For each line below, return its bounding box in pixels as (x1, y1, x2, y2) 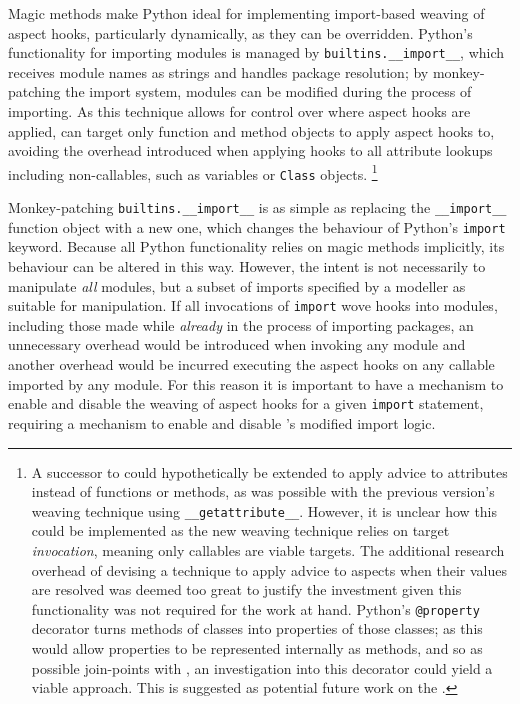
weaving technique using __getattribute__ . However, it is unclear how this (31, 500, 498, 521)
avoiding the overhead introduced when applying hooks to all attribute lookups (8, 140, 493, 161)
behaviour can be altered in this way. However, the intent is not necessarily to (8, 256, 486, 277)
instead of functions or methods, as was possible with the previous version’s (31, 481, 495, 502)
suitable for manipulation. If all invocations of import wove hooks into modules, (8, 295, 498, 316)
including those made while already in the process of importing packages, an (8, 314, 474, 335)
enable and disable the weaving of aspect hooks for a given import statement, (8, 393, 484, 414)
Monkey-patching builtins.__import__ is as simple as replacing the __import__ (8, 197, 507, 218)
